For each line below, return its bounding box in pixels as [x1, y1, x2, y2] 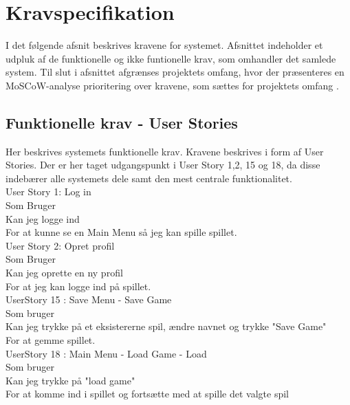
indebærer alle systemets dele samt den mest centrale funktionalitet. [6, 171, 292, 185]
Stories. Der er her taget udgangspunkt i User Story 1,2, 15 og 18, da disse [6, 157, 320, 172]
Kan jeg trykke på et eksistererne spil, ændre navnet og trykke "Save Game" [6, 319, 327, 333]
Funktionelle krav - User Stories [6, 111, 238, 133]
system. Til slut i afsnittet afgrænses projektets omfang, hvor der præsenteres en [6, 65, 344, 79]
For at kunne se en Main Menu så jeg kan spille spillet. [6, 225, 237, 239]
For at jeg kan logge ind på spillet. [6, 278, 151, 293]
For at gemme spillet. [6, 333, 96, 347]
